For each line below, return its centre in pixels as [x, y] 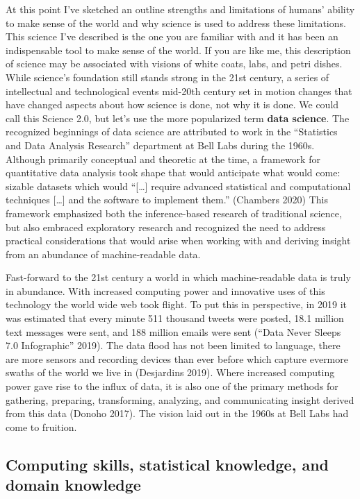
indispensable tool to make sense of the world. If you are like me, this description [178, 50]
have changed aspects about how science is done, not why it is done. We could [172, 104]
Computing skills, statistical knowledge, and [167, 464]
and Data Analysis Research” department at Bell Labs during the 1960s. [160, 145]
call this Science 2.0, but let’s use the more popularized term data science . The [178, 118]
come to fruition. [41, 426]
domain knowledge [73, 485]
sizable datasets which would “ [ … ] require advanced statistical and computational [178, 186]
